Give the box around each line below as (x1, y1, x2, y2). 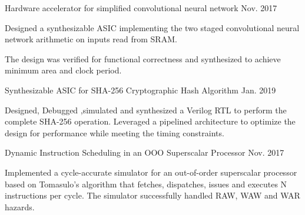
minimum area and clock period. (5, 64, 122, 76)
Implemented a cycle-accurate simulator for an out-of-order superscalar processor (5, 166, 297, 178)
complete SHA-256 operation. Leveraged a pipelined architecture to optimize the (5, 115, 296, 127)
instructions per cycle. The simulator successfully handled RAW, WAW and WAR (5, 189, 300, 201)
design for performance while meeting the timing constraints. (5, 126, 224, 139)
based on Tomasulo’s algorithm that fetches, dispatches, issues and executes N (5, 177, 287, 190)
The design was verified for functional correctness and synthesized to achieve (5, 52, 281, 65)
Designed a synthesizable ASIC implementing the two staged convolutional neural (5, 21, 300, 33)
